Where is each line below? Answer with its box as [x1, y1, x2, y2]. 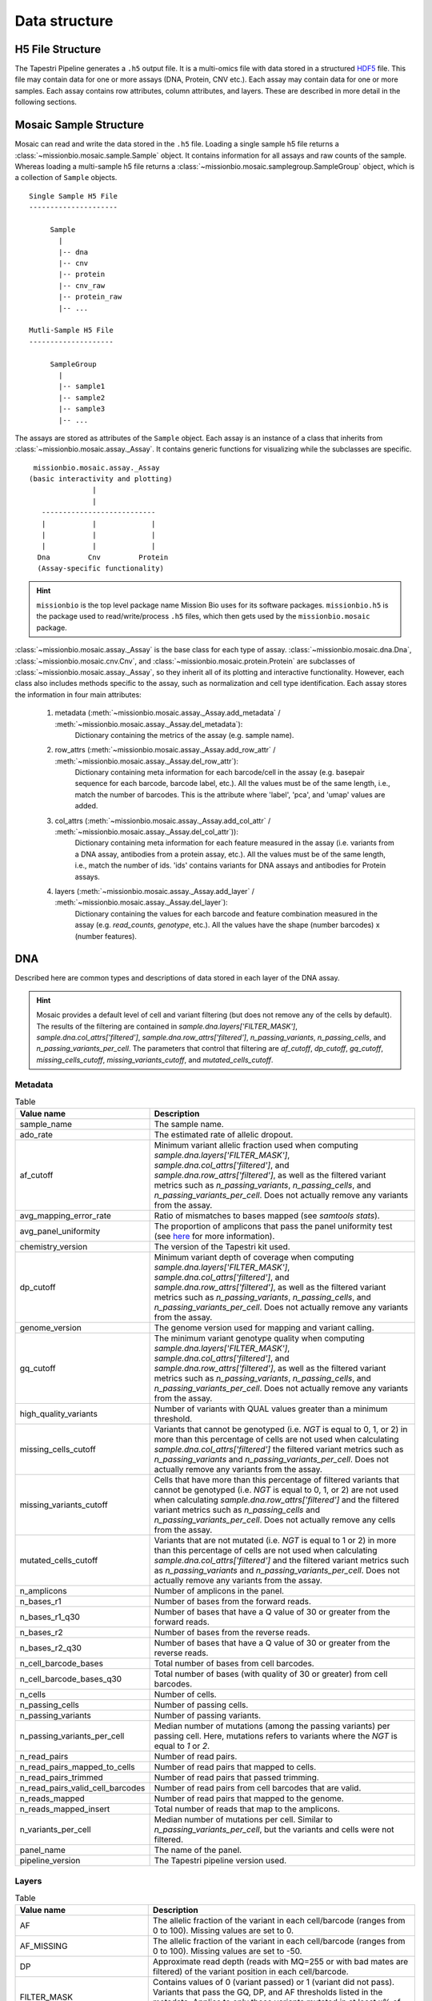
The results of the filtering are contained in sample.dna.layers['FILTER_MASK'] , [36, 1021, 298, 1031]
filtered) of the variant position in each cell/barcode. [152, 1966, 349, 1977]
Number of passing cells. [154, 1699, 249, 1710]
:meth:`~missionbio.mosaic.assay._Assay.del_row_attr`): [54, 756, 239, 766]
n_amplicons [19, 1586, 67, 1597]
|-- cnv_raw [58, 281, 106, 290]
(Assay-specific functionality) [37, 564, 164, 573]
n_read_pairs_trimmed [19, 1772, 103, 1783]
